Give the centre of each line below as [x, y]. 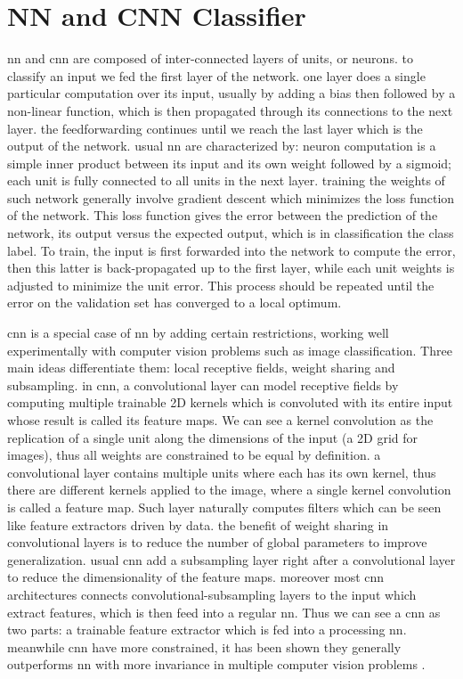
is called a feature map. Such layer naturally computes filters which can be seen [224, 507]
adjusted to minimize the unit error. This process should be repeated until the [221, 285]
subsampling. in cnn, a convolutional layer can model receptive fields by [203, 384]
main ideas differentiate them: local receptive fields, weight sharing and [201, 368]
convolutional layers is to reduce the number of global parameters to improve [217, 542]
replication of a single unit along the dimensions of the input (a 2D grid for [213, 437]
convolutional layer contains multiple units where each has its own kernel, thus [222, 472]
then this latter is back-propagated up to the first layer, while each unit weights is [231, 268]
